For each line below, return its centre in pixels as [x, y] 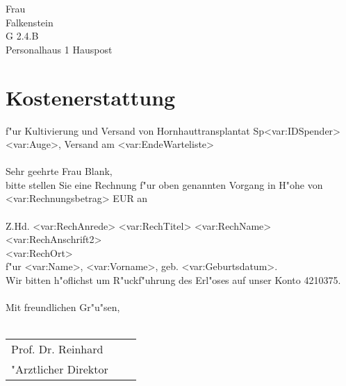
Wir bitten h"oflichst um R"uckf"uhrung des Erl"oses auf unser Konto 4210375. [173, 280]
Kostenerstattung [91, 97]
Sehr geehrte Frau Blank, [59, 171]
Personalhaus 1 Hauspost [59, 49]
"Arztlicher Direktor [60, 369]
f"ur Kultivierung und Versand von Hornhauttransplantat [128, 130]
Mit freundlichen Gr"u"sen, [63, 307]
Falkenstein [30, 22]
